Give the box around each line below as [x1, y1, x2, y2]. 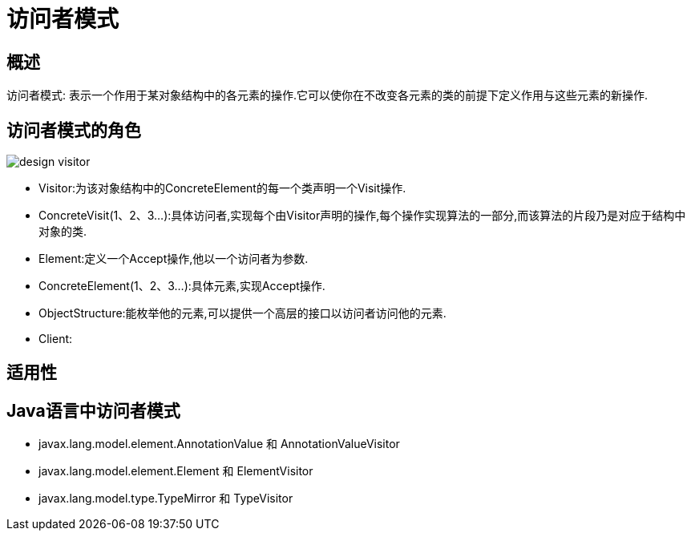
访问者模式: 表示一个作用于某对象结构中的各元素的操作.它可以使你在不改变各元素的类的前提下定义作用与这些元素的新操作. [6, 88, 649, 103]
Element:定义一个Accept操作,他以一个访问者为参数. [38, 252, 309, 266]
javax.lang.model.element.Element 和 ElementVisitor [38, 464, 313, 478]
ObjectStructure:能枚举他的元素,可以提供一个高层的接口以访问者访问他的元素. [38, 306, 447, 321]
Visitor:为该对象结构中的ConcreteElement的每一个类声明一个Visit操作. [38, 181, 406, 196]
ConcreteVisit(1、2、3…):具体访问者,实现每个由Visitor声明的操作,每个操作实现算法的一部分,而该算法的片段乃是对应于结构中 [38, 208, 686, 223]
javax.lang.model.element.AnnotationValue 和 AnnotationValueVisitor [38, 437, 400, 451]
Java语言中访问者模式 [6, 400, 180, 421]
